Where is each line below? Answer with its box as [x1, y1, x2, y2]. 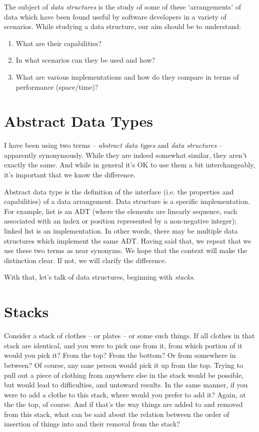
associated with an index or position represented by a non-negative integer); [4, 215, 237, 226]
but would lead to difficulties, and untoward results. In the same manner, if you [4, 379, 248, 390]
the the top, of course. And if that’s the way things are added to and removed [4, 399, 243, 409]
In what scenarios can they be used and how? [15, 55, 155, 65]
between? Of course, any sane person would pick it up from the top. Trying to [4, 359, 243, 370]
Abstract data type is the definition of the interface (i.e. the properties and [4, 186, 234, 196]
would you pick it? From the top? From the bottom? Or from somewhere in [4, 350, 236, 360]
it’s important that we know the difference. [4, 169, 136, 180]
